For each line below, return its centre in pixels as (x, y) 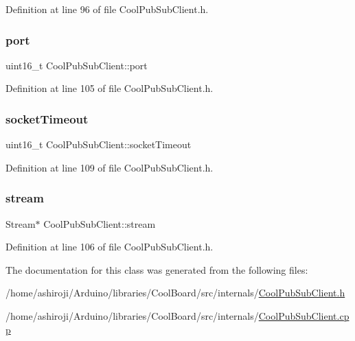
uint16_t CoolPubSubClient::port (77, 65)
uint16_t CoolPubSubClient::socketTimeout (99, 144)
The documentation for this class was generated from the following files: (157, 269)
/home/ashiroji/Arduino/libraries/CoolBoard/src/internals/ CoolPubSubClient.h (175, 293)
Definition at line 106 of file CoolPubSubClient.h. (110, 247)
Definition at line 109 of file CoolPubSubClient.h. (110, 167)
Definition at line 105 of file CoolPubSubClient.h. (110, 88)
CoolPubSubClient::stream (100, 223)
